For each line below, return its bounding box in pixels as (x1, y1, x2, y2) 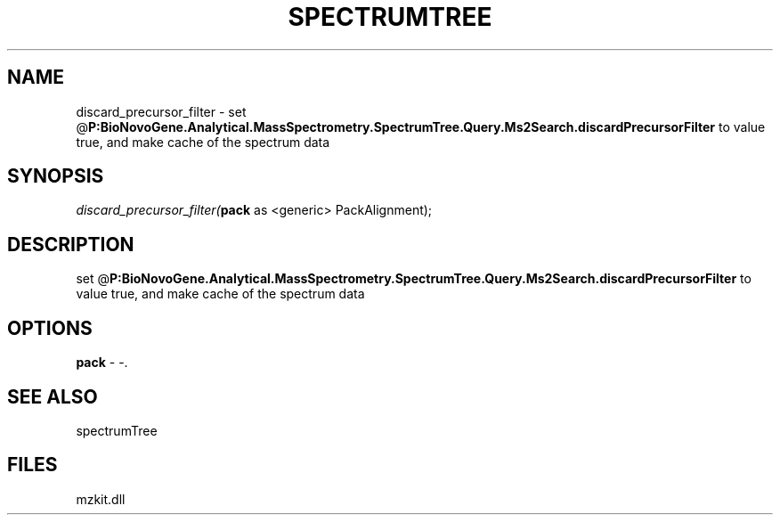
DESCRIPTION (7, 232, 134, 256)
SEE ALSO (7, 385, 98, 408)
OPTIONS (7, 316, 93, 339)
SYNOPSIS (7, 165, 104, 188)
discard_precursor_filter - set (76, 103, 247, 119)
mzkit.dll (76, 491, 126, 507)
